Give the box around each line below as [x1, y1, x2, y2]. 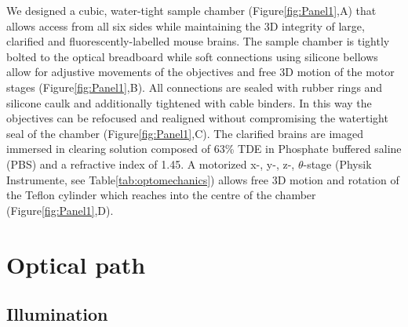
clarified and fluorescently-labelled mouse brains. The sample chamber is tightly [6, 33, 390, 49]
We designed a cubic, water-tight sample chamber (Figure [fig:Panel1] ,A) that [6, 2, 377, 18]
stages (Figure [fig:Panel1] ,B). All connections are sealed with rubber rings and [6, 78, 383, 95]
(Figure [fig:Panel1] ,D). [6, 202, 114, 218]
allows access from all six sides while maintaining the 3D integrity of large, [6, 17, 365, 34]
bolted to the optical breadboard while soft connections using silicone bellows [6, 48, 378, 64]
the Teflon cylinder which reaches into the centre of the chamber [6, 187, 316, 203]
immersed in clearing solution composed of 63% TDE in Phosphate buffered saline [6, 140, 402, 157]
